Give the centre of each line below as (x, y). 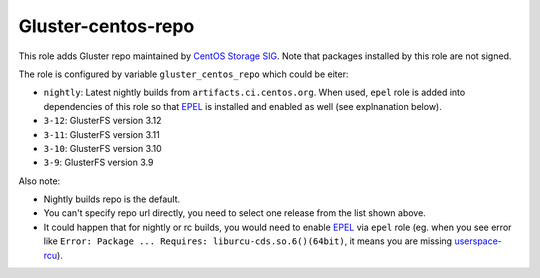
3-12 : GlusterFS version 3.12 (102, 121)
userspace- (478, 241)
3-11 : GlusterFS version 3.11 (101, 134)
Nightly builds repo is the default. (112, 199)
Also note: (39, 181)
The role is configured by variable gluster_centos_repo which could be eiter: (183, 74)
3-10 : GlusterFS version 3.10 (102, 148)
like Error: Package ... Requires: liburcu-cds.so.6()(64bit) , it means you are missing (248, 241)
